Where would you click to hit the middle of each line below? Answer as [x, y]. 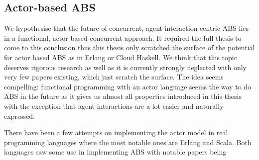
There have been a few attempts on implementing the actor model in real [116, 132]
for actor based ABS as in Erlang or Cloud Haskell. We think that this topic [121, 57]
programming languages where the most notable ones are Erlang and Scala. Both [128, 142]
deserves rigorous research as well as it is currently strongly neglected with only [125, 67]
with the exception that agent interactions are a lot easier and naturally [114, 106]
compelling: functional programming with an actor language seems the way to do [128, 86]
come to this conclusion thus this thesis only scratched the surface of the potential [129, 47]
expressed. [20, 116]
